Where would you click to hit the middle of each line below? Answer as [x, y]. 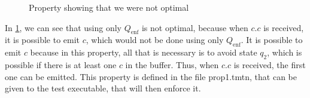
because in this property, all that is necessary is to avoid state [144, 52]
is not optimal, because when [195, 27]
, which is [285, 52]
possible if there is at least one [61, 64]
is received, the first [270, 64]
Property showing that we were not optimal [109, 7]
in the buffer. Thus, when [172, 64]
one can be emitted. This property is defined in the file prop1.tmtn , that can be [151, 76]
